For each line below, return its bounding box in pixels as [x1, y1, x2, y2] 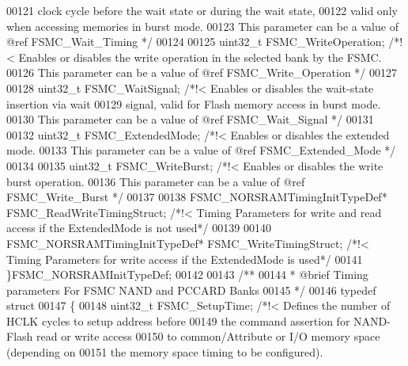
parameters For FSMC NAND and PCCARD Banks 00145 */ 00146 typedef [6, 281, 376, 298]
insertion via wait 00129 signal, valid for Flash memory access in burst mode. [6, 95, 381, 112]
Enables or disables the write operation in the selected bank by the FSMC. [18, 48, 382, 65]
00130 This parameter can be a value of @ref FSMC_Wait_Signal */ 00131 [6, 111, 374, 128]
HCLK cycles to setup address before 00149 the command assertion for [6, 312, 350, 329]
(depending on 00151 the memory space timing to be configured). [6, 344, 323, 360]
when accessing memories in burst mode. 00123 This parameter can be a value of [6, 17, 399, 34]
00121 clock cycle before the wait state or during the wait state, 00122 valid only [6, 2, 398, 18]
